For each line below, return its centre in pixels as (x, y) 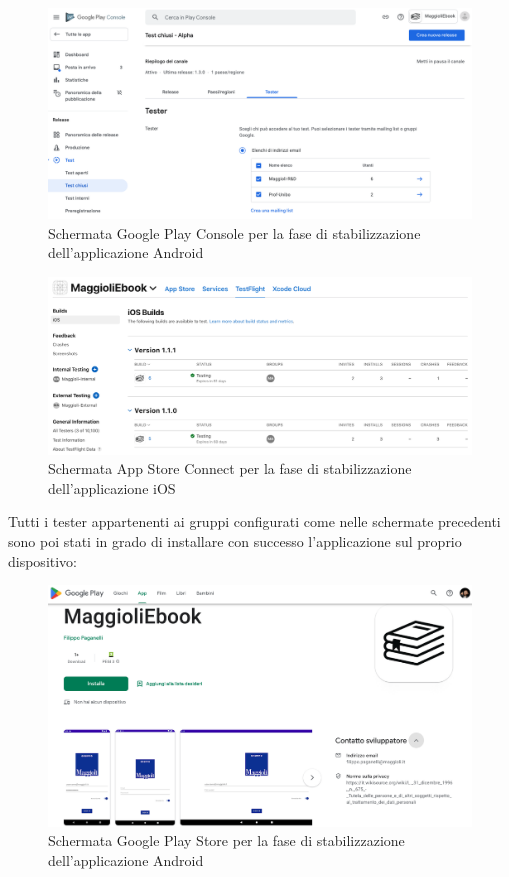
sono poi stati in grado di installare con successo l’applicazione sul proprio (235, 540)
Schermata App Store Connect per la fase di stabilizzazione (230, 468)
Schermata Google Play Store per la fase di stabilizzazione (226, 840)
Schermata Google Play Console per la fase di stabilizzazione (234, 232)
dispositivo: (43, 560)
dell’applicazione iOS (112, 487)
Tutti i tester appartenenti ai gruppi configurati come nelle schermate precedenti (254, 521)
